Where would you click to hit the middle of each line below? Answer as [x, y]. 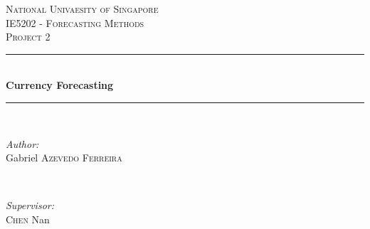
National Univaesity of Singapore [82, 9]
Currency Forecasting [60, 85]
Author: [22, 143]
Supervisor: [30, 205]
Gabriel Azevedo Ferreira [64, 158]
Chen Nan [28, 219]
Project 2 [28, 37]
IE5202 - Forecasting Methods [75, 22]
